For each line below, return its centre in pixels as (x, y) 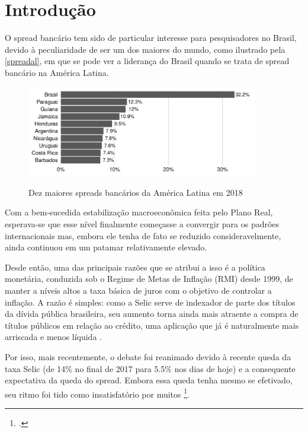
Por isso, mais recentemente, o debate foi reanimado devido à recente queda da (148, 357)
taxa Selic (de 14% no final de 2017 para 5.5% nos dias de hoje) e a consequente (150, 368)
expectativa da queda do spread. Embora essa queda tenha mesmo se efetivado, (149, 380)
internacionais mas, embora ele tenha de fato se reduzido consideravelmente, (143, 235)
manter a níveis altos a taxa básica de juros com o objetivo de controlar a (138, 290)
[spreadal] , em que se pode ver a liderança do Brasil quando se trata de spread (147, 61)
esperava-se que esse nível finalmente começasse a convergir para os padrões (142, 224)
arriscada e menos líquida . (53, 337)
